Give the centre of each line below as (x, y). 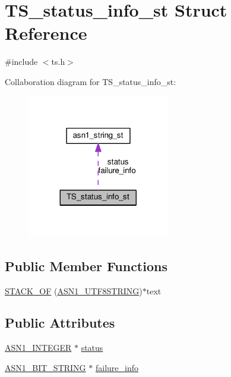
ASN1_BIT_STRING (45, 367)
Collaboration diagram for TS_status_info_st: (91, 81)
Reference (46, 33)
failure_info (117, 367)
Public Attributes (60, 323)
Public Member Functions (86, 266)
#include (21, 62)
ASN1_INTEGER (38, 348)
